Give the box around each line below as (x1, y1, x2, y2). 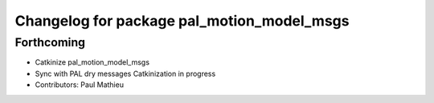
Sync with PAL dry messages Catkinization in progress (35, 69, 216, 78)
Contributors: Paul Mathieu (35, 80, 125, 89)
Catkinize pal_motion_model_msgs (35, 57, 150, 67)
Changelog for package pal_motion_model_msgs (14, 12, 350, 30)
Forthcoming (14, 35, 86, 50)
